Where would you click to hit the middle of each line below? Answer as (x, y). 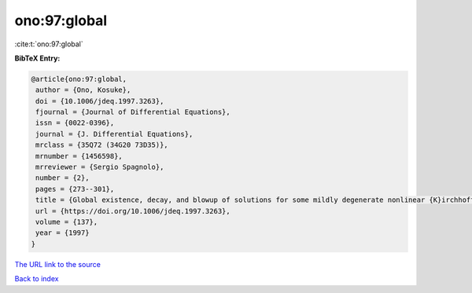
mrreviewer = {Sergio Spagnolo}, (100, 167)
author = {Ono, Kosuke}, (83, 90)
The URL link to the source (58, 264)
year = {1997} (63, 233)
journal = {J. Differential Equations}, (114, 134)
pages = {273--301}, (75, 189)
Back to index (37, 279)
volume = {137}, (67, 222)
